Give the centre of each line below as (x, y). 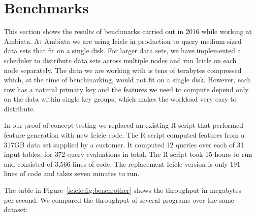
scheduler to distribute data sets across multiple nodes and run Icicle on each (120, 60)
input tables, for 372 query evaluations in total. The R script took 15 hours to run (128, 154)
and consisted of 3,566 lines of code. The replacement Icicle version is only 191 (122, 163)
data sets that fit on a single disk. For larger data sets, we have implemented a (123, 51)
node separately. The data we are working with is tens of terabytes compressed (123, 70)
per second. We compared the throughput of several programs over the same (119, 199)
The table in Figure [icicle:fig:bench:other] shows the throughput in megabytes (123, 190)
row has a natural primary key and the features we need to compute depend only (126, 89)
